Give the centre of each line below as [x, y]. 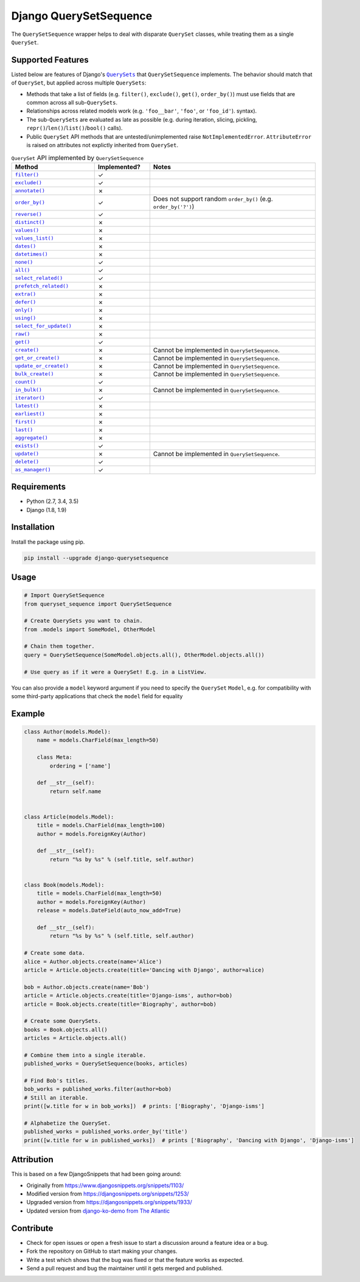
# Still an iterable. [56, 1097]
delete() [27, 462]
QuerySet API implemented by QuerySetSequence [78, 158]
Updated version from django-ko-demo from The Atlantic [98, 1211]
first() [26, 422]
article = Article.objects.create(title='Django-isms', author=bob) [128, 996]
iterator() [30, 398]
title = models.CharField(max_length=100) [101, 825]
